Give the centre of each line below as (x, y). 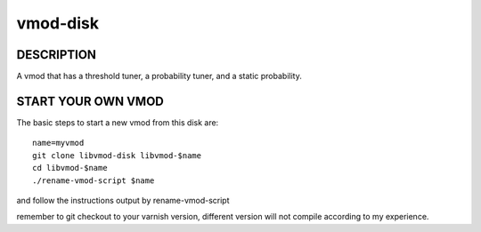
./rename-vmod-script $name (94, 180)
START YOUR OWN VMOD (90, 101)
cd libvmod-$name (70, 168)
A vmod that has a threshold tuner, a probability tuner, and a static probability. (159, 76)
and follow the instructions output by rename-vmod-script (123, 200)
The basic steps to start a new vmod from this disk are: (118, 122)
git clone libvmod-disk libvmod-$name (117, 155)
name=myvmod (58, 143)
